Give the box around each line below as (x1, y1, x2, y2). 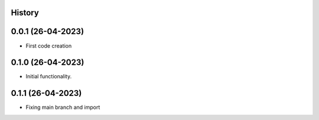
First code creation (25, 42, 72, 49)
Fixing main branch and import (25, 104, 100, 111)
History (11, 8, 40, 18)
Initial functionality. (25, 73, 72, 80)
